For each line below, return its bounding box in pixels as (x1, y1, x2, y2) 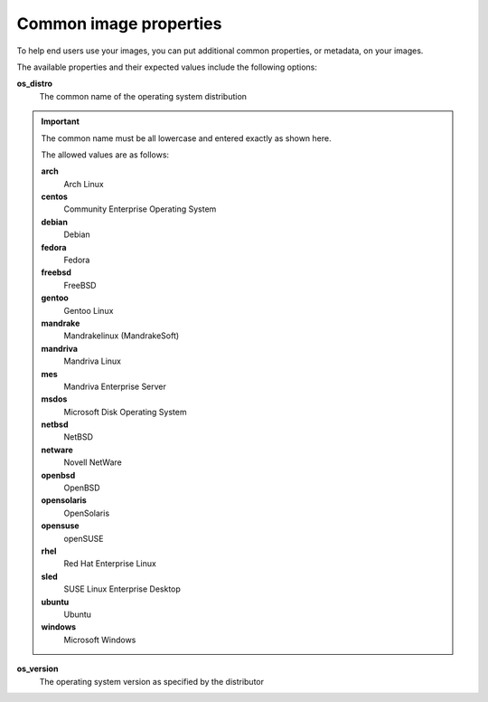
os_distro (16, 78, 53, 90)
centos (41, 191, 68, 203)
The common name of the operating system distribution (39, 90, 248, 101)
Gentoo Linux (63, 305, 114, 316)
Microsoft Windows (63, 634, 136, 645)
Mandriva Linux (63, 356, 122, 366)
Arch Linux (63, 178, 104, 189)
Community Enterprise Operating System (63, 204, 217, 214)
